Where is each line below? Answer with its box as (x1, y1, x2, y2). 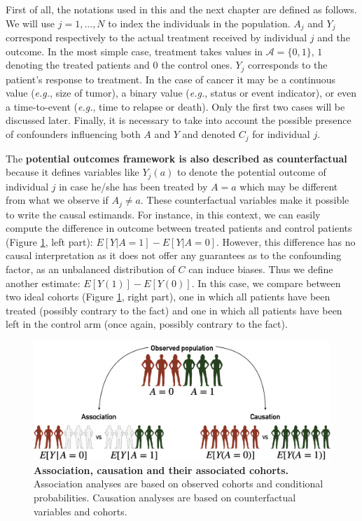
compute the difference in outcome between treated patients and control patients (6, 221, 352, 235)
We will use (6, 15, 55, 30)
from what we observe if (6, 193, 109, 207)
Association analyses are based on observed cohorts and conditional (34, 476, 323, 491)
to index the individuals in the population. (108, 15, 291, 30)
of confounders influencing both (6, 127, 141, 141)
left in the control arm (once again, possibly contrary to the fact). (6, 317, 288, 331)
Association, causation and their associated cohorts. (34, 462, 289, 477)
